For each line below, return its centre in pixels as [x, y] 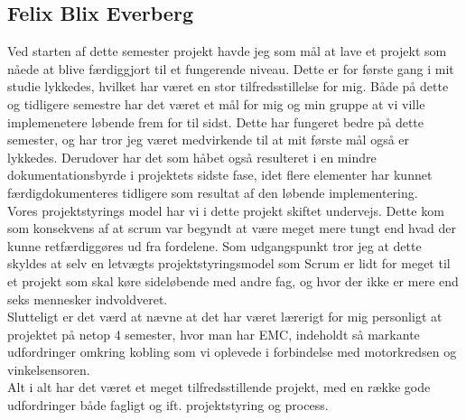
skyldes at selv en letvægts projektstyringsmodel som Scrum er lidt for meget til [229, 263]
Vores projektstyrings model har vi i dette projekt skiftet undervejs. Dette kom [226, 210]
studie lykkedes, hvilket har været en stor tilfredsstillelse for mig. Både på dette [228, 86]
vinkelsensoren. [49, 369]
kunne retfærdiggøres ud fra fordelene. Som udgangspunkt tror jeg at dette [214, 245]
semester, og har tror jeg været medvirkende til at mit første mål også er [209, 140]
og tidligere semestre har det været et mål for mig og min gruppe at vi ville [216, 103]
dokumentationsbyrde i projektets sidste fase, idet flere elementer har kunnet [220, 175]
